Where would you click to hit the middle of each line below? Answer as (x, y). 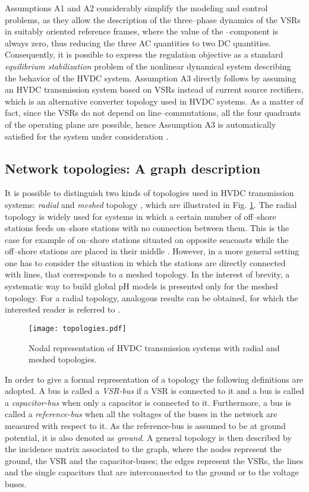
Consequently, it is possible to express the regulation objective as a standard (144, 54)
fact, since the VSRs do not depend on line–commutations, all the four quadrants (153, 113)
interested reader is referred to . (63, 309)
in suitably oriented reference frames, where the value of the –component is (142, 31)
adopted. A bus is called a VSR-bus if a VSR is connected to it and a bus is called (154, 391)
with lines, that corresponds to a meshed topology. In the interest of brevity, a (147, 274)
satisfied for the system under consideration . (87, 136)
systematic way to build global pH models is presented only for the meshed (141, 286)
